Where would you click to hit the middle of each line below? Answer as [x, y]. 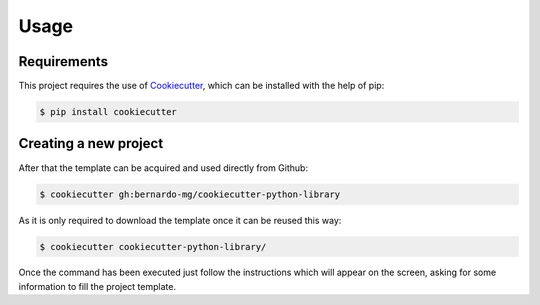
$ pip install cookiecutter [108, 112]
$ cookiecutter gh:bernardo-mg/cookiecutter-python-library [190, 194]
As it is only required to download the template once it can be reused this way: [180, 220]
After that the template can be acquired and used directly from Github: [163, 167]
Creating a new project [91, 143]
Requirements [63, 61]
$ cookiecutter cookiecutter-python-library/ [153, 246]
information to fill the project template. [97, 286]
